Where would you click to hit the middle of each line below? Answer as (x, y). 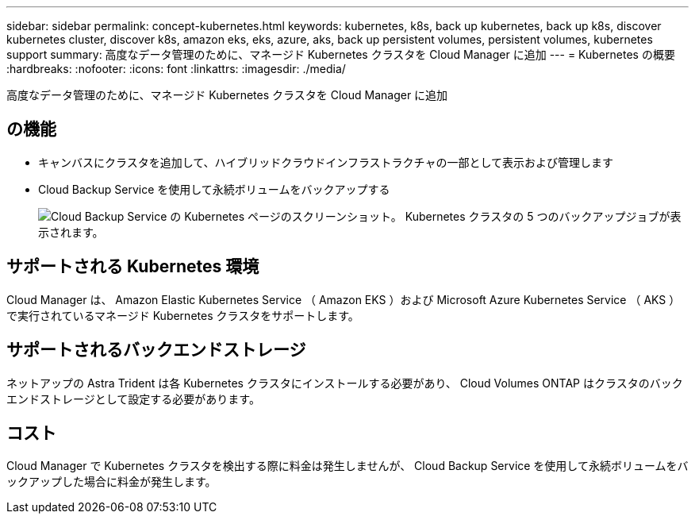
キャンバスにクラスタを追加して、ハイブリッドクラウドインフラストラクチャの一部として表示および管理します (326, 162)
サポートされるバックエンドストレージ (156, 350)
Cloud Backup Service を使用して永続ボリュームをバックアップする (214, 189)
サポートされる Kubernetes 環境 (133, 267)
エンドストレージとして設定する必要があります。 (133, 399)
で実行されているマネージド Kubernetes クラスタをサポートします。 (183, 315)
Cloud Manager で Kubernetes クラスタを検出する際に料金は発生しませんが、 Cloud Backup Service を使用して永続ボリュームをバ (347, 466)
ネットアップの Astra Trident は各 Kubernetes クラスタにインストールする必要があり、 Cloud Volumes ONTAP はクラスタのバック (345, 383)
